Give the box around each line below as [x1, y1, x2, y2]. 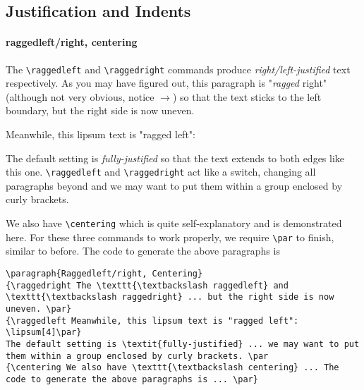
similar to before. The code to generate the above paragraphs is [6, 243, 280, 258]
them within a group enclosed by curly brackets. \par [6, 351, 269, 361]
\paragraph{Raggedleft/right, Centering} [6, 268, 203, 279]
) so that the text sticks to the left [172, 89, 322, 104]
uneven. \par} [6, 303, 72, 314]
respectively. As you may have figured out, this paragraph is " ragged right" [6, 75, 327, 90]
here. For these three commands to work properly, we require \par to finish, [6, 229, 334, 244]
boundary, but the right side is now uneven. [6, 103, 195, 118]
